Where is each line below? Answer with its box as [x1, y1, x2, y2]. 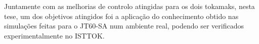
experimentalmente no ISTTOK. [4, 30, 105, 40]
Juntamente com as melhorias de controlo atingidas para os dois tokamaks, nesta [4, 1, 255, 11]
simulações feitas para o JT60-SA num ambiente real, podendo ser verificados [4, 20, 244, 31]
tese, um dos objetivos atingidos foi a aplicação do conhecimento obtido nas [4, 10, 239, 21]
